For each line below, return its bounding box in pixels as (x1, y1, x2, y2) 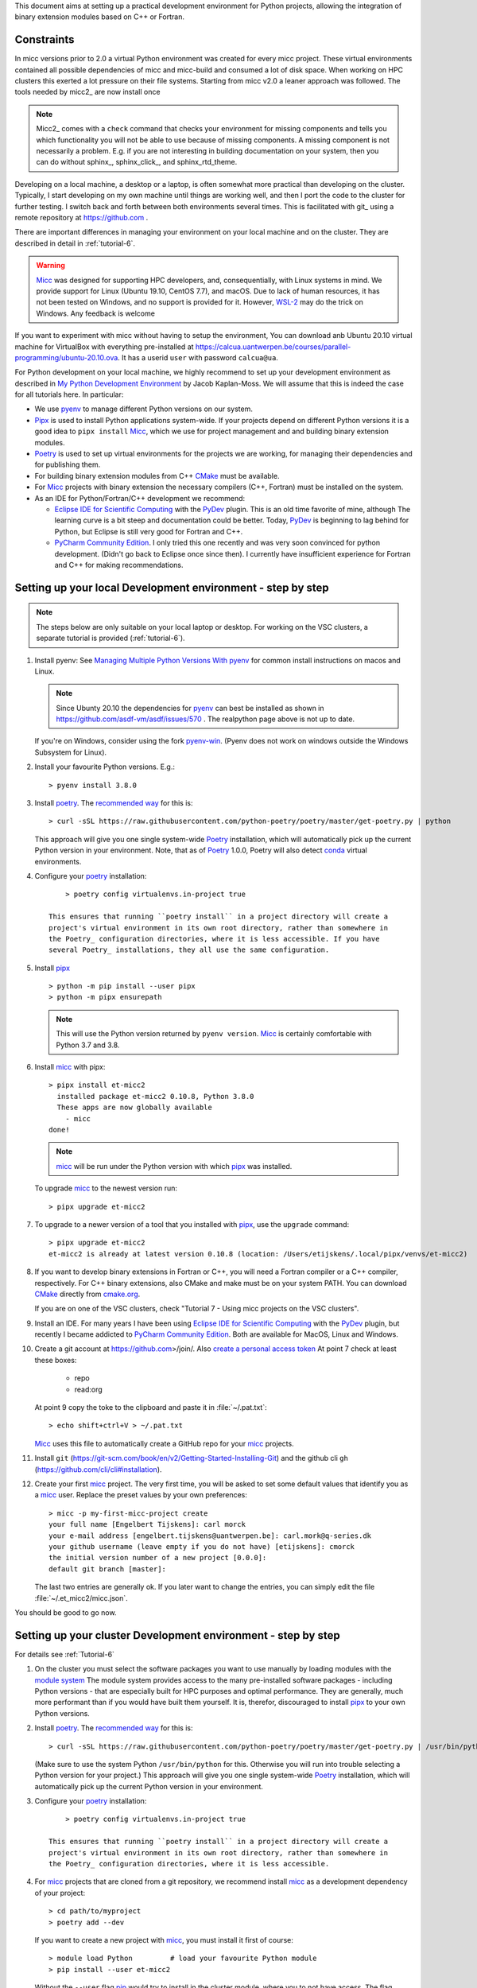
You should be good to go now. (14, 1607, 117, 1617)
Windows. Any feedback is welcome (36, 309, 155, 318)
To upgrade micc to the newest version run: (34, 1183, 178, 1193)
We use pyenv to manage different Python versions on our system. (34, 404, 254, 414)
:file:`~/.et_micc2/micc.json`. (34, 1593, 129, 1602)
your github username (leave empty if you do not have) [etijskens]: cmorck (48, 1542, 355, 1551)
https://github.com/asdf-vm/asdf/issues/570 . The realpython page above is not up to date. (56, 714, 355, 724)
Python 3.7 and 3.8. (56, 1040, 120, 1050)
